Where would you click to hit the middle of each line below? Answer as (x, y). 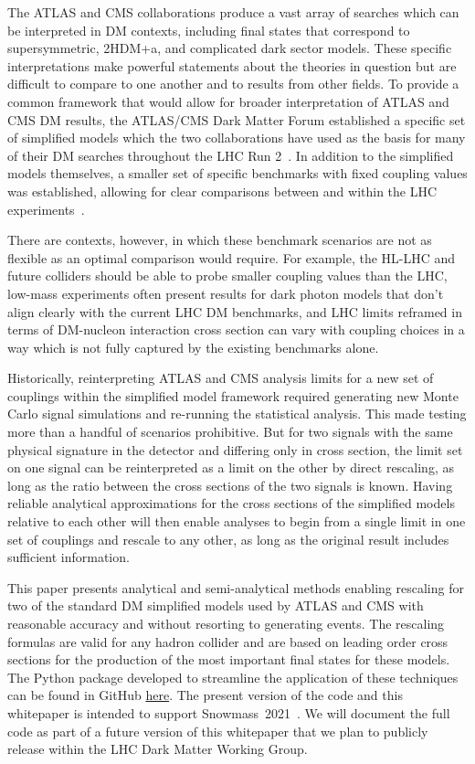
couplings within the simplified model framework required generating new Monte (233, 395)
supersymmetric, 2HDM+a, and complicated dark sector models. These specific (230, 48)
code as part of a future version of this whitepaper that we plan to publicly (218, 731)
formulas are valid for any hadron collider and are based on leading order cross (228, 641)
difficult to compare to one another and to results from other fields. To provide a (233, 84)
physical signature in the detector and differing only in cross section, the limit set (235, 449)
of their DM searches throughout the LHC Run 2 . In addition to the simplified (231, 155)
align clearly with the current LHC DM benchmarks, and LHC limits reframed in (235, 311)
